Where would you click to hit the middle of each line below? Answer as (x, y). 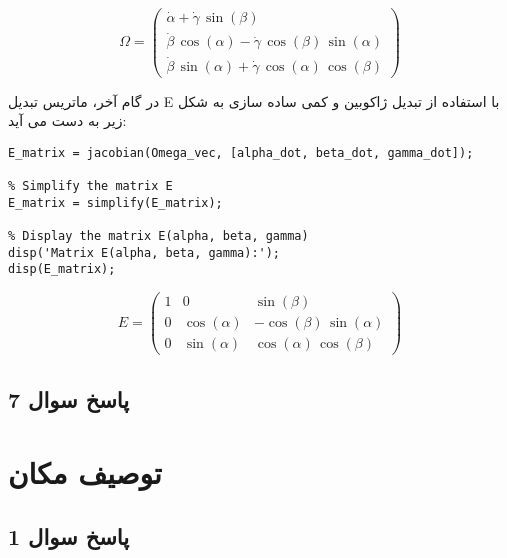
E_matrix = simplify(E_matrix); (115, 202)
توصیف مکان (85, 472)
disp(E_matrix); (62, 269)
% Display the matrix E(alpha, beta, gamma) (158, 236)
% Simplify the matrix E (90, 186)
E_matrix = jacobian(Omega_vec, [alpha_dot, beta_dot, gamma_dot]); (241, 152)
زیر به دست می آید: (67, 120)
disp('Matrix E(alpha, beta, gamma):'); (144, 252)
